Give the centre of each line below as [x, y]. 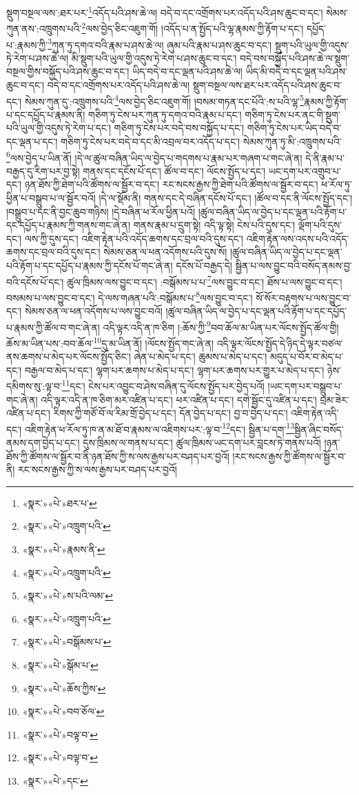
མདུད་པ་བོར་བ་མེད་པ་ [307, 357]
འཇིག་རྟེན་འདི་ [315, 413]
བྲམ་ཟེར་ [335, 399]
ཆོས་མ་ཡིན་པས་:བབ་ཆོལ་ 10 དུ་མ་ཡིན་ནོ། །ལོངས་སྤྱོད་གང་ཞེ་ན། [110, 342]
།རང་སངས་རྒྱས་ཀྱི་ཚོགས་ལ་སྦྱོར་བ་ [289, 456]
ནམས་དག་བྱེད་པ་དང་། [43, 443]
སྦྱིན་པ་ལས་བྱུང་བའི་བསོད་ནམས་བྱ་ [294, 265]
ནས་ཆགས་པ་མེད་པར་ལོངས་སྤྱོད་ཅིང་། [69, 357]
